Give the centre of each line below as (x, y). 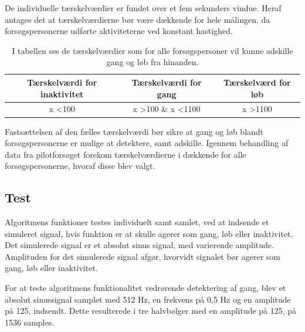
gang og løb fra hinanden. (152, 62)
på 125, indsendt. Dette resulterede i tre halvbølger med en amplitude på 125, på (151, 311)
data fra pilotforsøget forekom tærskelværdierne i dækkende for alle (126, 154)
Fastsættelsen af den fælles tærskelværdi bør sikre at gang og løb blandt (134, 131)
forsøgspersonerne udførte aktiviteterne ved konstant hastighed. (119, 31)
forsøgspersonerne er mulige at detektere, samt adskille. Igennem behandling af (147, 143)
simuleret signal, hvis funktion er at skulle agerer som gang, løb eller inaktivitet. (149, 233)
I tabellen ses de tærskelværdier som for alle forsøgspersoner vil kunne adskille (152, 50)
